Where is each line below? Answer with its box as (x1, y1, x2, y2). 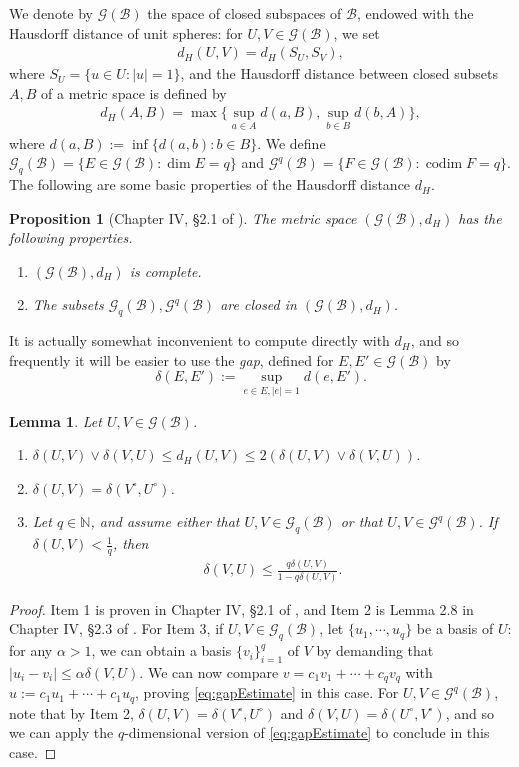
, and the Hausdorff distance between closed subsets (180, 63, 498, 84)
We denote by (9, 3, 93, 23)
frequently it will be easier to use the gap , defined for (9, 349, 334, 370)
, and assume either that (90, 511, 240, 532)
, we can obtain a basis (91, 640, 232, 661)
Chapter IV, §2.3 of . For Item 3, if (9, 618, 224, 639)
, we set (333, 22, 380, 43)
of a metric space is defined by (41, 82, 227, 103)
